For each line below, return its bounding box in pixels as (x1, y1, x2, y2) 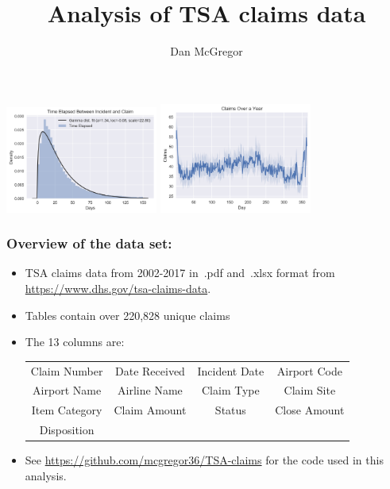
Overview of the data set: (6, 233, 172, 253)
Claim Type (202, 382, 260, 399)
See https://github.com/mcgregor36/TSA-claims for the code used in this (25, 452, 384, 468)
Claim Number (30, 362, 103, 379)
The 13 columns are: (25, 333, 125, 350)
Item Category (31, 402, 102, 418)
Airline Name (118, 382, 183, 399)
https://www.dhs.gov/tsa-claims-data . (25, 280, 211, 297)
